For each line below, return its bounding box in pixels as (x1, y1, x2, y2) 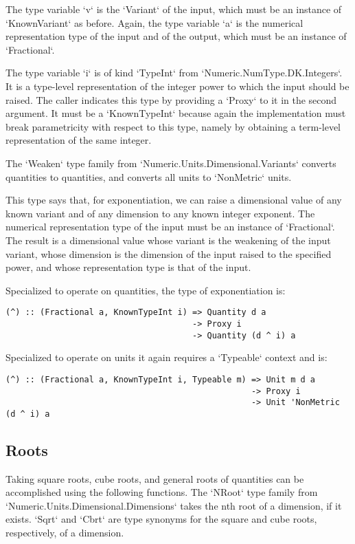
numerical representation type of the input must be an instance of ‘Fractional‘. (5, 219, 335, 234)
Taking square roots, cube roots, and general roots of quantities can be (5, 471, 304, 486)
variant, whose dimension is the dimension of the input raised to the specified (5, 246, 332, 261)
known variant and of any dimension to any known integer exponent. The (5, 206, 315, 220)
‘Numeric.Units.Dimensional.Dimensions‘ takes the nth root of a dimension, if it (5, 498, 342, 512)
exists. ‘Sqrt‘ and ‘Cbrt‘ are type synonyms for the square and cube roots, (5, 512, 317, 526)
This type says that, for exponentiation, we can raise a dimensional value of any (5, 193, 342, 207)
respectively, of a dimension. (5, 525, 124, 540)
